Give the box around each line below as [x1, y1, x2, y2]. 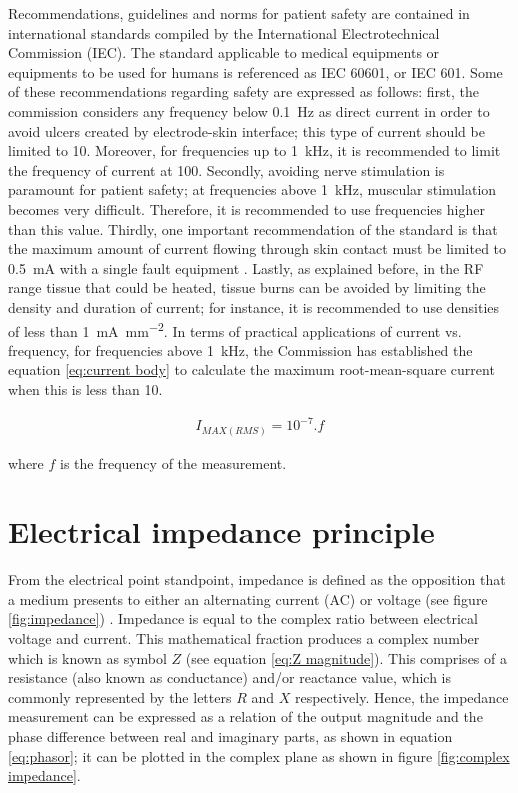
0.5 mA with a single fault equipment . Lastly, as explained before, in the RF [8, 257, 484, 278]
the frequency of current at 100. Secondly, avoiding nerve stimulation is [8, 159, 445, 180]
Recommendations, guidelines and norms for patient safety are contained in [8, 3, 470, 23]
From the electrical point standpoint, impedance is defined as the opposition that [8, 569, 506, 590]
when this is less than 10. [8, 378, 163, 399]
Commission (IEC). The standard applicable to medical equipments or [8, 42, 440, 63]
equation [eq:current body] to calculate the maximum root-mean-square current [8, 359, 495, 380]
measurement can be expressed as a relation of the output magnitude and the [8, 706, 483, 727]
